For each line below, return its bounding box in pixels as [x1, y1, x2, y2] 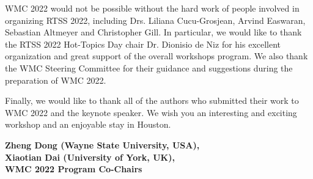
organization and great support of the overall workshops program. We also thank [5, 49, 308, 62]
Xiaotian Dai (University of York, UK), [5, 150, 175, 163]
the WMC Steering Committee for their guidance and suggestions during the [5, 61, 293, 74]
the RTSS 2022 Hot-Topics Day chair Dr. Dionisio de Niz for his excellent [5, 37, 281, 50]
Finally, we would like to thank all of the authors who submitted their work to [5, 94, 299, 107]
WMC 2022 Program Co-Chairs [5, 163, 142, 175]
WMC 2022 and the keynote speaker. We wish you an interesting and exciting [5, 106, 297, 119]
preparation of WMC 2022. [5, 73, 106, 86]
